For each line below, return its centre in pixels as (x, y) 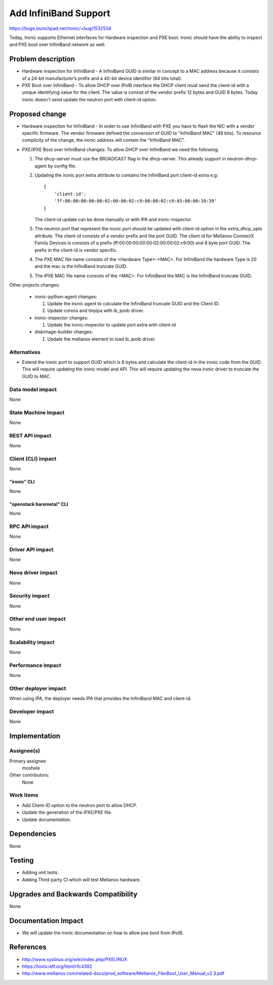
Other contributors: (29, 775)
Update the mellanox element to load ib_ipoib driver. (102, 339)
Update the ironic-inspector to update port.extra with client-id (112, 325)
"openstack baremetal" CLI (39, 504)
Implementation (35, 736)
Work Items (24, 795)
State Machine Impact (37, 413)
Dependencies (33, 834)
